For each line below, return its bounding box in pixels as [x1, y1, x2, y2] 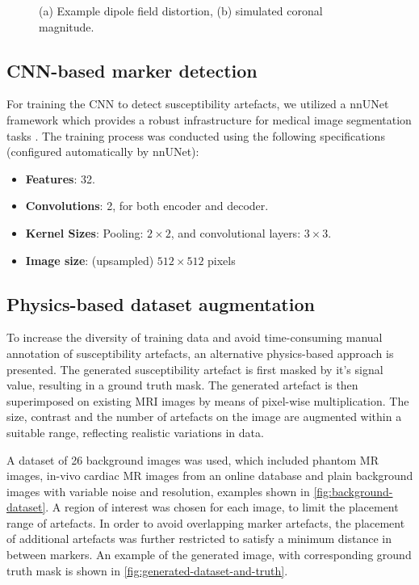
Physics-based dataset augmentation [6, 291, 315, 316]
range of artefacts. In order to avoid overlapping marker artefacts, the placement [6, 514, 405, 531]
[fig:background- [313, 482, 393, 499]
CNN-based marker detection [6, 57, 258, 82]
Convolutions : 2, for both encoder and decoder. [25, 197, 269, 214]
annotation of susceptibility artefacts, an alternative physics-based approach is [6, 344, 394, 361]
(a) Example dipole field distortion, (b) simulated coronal [39, 2, 323, 19]
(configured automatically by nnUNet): [6, 143, 199, 160]
